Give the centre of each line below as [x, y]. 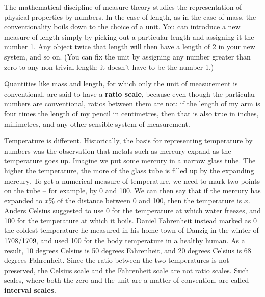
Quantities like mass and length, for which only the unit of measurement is [121, 84]
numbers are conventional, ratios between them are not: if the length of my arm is [132, 103]
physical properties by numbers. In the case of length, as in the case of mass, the [130, 17]
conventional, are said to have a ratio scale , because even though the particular [130, 93]
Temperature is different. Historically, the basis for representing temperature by [128, 141]
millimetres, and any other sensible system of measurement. [97, 123]
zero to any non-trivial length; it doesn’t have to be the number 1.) [109, 66]
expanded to [23, 200]
